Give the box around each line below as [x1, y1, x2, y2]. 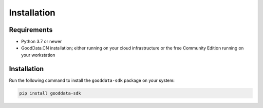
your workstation [21, 52, 56, 58]
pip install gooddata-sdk [19, 90, 81, 96]
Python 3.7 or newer [21, 39, 62, 45]
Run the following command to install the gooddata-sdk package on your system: [9, 77, 175, 83]
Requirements [9, 26, 53, 34]
